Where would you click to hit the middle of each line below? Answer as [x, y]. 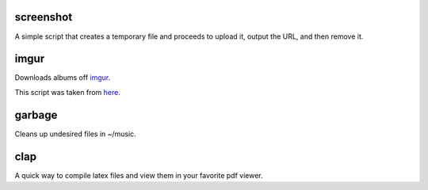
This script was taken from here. [67, 92]
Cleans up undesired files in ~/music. [75, 134]
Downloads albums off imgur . [63, 78]
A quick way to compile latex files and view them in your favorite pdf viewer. [139, 175]
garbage [36, 115]
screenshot [44, 17]
